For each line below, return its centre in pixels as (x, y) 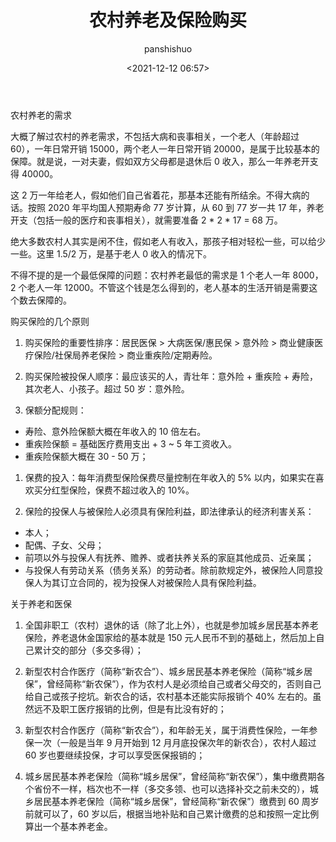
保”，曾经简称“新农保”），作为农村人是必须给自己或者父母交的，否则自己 (173, 683)
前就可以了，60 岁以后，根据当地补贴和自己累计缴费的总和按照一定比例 (172, 813)
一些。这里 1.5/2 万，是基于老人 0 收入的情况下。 (111, 253)
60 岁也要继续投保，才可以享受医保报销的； (115, 755)
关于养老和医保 (41, 603)
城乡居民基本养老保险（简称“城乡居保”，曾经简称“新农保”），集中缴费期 (170, 776)
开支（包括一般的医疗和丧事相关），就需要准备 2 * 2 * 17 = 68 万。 (146, 220)
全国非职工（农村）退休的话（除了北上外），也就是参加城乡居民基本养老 (171, 625)
